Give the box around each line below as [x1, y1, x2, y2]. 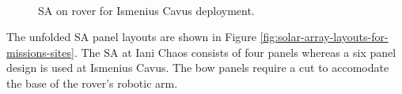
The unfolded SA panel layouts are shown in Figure [6, 28, 256, 45]
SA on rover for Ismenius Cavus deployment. [38, 2, 255, 18]
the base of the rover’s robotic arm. [6, 74, 178, 91]
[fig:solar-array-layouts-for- [260, 28, 389, 45]
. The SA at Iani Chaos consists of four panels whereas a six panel [74, 43, 396, 60]
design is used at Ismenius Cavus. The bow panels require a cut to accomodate [6, 59, 389, 76]
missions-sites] [6, 43, 74, 60]
